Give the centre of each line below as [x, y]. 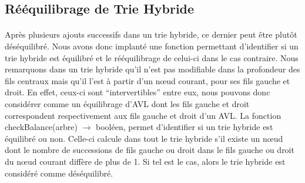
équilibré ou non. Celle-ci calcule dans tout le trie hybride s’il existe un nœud [144, 138]
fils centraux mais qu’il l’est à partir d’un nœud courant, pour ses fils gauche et [148, 80]
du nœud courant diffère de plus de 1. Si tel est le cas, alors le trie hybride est [145, 161]
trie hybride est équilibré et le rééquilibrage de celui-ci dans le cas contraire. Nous [152, 57]
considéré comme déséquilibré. [59, 173]
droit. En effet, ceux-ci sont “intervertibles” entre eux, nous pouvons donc [138, 92]
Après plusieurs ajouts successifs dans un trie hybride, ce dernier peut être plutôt [151, 34]
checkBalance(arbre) [41, 127]
